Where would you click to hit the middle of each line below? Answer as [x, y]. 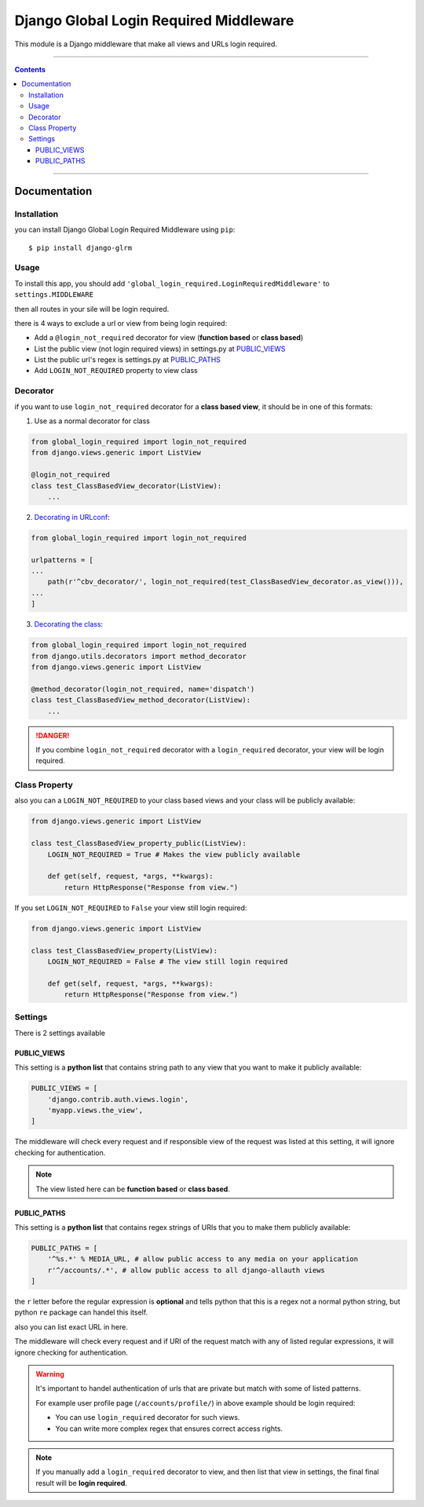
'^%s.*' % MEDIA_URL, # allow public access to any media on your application [203, 1259]
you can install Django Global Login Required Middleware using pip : [125, 230]
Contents [30, 69]
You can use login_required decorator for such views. [148, 1417]
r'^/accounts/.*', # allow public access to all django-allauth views [186, 1270]
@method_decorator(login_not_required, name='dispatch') [143, 689]
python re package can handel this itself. [81, 1312]
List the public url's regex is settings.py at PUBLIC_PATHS [128, 360]
